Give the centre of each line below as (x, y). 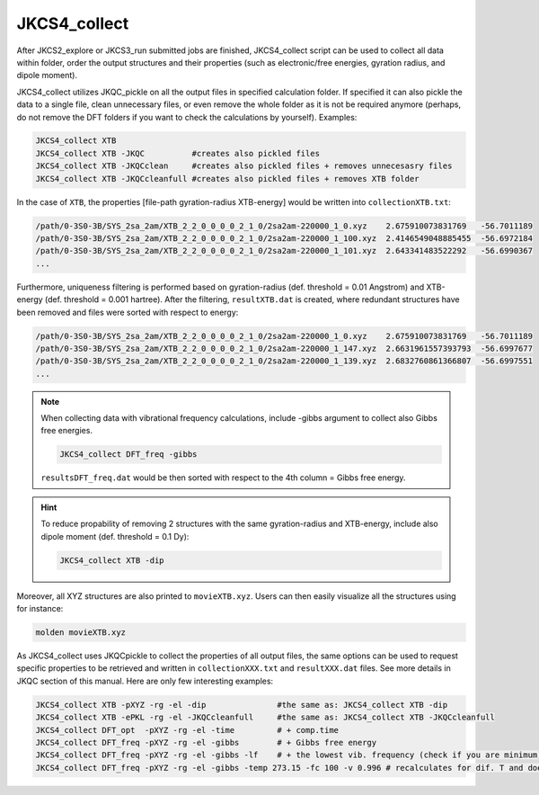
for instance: (40, 608)
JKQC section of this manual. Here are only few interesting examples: (145, 681)
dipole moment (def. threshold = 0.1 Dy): (115, 536)
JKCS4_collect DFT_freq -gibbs (128, 455)
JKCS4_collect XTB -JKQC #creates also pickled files (178, 153)
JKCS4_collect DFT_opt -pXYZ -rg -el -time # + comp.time (187, 730)
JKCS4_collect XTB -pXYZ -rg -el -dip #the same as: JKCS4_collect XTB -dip (242, 705)
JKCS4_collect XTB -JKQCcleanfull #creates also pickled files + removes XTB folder (227, 179)
